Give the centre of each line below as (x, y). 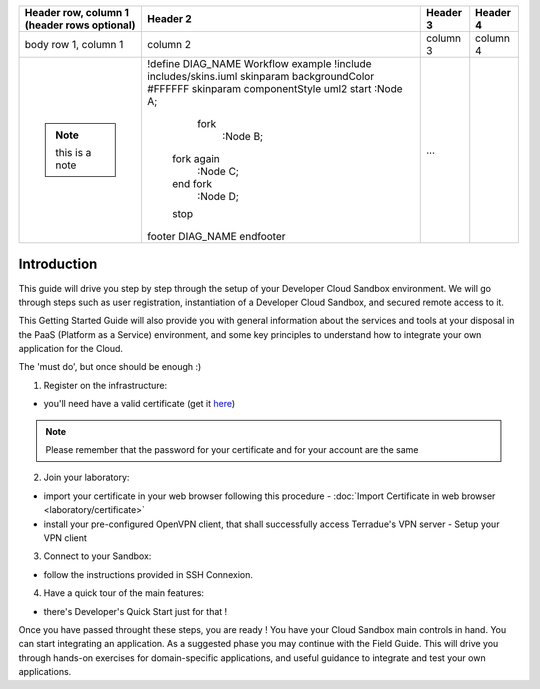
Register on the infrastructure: (105, 385)
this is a (73, 152)
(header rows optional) (80, 25)
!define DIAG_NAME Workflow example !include (259, 63)
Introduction (58, 264)
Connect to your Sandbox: (97, 556)
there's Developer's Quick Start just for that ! (135, 611)
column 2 (169, 44)
